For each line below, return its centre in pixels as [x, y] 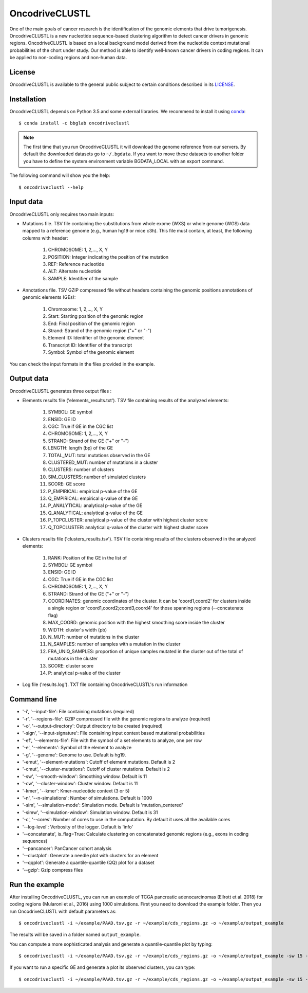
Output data [29, 379]
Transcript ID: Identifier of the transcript [90, 345]
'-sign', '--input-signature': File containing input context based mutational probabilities [114, 733]
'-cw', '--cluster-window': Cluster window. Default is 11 [80, 784]
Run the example [37, 884]
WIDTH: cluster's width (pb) [78, 629]
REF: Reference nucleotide [76, 264]
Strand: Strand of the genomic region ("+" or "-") [100, 331]
